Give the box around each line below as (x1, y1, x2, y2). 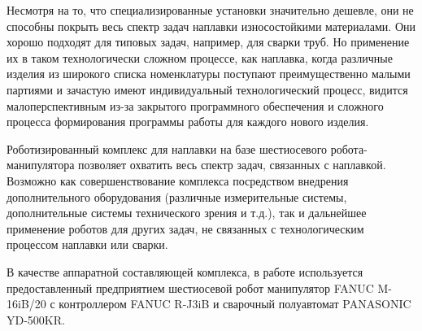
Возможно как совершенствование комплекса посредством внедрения (7, 172, 349, 189)
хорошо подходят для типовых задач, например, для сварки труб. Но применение (7, 33, 410, 50)
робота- (330, 140, 368, 157)
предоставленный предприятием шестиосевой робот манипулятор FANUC (7, 279, 374, 296)
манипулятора (7, 156, 75, 173)
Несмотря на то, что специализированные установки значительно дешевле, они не (7, 2, 414, 18)
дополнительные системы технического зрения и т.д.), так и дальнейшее (7, 204, 367, 221)
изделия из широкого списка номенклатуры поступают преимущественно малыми (7, 65, 411, 82)
